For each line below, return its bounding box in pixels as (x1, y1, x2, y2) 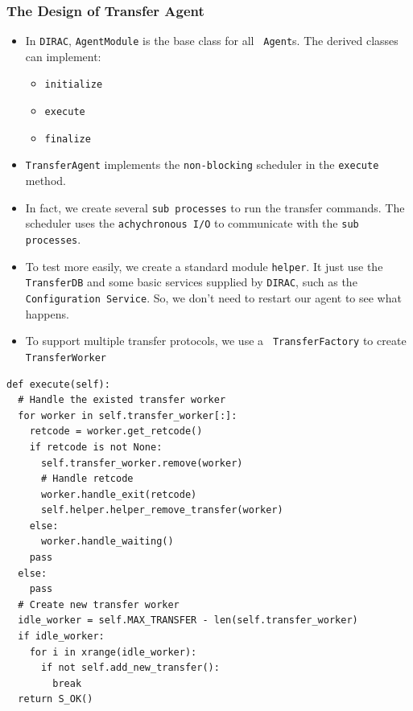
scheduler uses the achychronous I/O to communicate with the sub (25, 215, 359, 232)
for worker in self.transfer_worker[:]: (18, 409, 237, 421)
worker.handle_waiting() (40, 536, 174, 548)
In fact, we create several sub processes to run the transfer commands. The (25, 199, 405, 216)
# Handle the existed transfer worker (18, 394, 226, 406)
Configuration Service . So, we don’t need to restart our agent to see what (25, 289, 402, 306)
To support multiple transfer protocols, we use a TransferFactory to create (25, 332, 407, 349)
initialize (44, 79, 103, 91)
